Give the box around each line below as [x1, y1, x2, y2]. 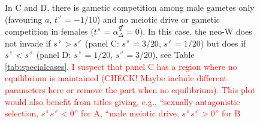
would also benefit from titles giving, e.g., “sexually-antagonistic [5, 95, 240, 107]
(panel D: [36, 48, 71, 61]
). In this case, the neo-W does [139, 25, 252, 37]
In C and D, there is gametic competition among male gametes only [5, 1, 255, 13]
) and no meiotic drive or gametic [96, 13, 220, 25]
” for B [214, 107, 241, 119]
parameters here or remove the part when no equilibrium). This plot [5, 83, 256, 96]
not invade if [5, 36, 51, 49]
